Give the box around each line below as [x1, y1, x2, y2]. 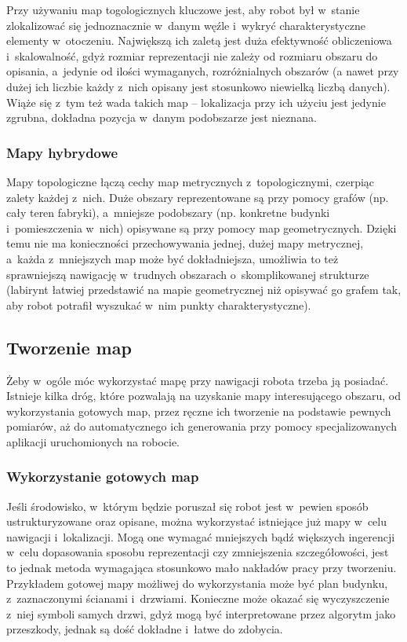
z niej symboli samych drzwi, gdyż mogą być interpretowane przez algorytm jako [6, 605, 396, 622]
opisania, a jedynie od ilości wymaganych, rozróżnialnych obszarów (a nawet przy [6, 63, 399, 79]
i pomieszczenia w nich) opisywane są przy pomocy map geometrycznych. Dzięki [6, 219, 397, 236]
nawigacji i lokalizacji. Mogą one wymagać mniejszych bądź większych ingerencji [6, 528, 395, 545]
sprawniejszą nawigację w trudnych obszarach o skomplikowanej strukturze [6, 266, 369, 282]
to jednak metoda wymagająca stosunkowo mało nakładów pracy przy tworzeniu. [6, 559, 397, 576]
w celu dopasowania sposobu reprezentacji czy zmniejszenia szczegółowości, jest [6, 544, 389, 560]
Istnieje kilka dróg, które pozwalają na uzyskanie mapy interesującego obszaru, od [6, 387, 401, 404]
